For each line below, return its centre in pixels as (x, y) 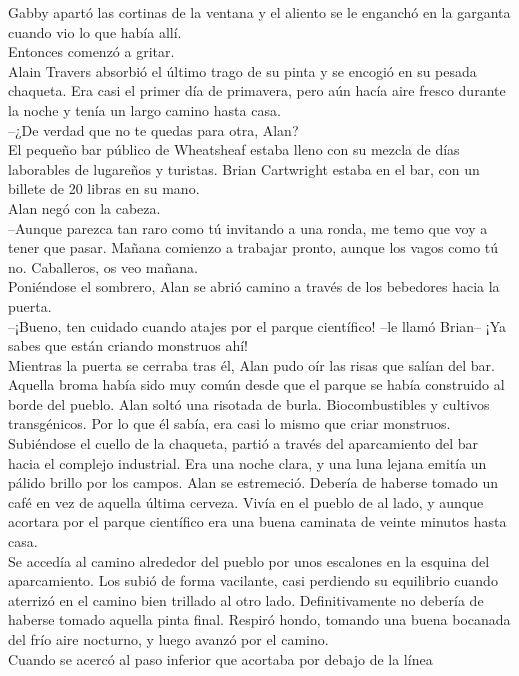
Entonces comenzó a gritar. (91, 51)
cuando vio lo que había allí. (95, 31)
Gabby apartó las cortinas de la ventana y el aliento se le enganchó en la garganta (259, 12)
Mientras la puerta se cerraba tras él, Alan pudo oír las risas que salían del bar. (251, 364)
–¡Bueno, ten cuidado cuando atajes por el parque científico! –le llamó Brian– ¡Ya (257, 325)
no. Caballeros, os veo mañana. (103, 266)
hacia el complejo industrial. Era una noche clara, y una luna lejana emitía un (247, 462)
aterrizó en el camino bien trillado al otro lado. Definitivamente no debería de (246, 599)
